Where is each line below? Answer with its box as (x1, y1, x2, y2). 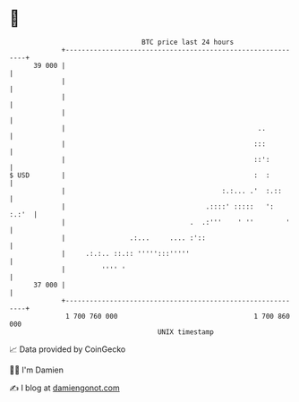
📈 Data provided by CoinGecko (9, 344, 126, 355)
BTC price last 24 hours (141, 38, 235, 47)
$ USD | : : (9, 170, 270, 180)
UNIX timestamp (157, 327, 215, 337)
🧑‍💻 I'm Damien (9, 364, 64, 375)
